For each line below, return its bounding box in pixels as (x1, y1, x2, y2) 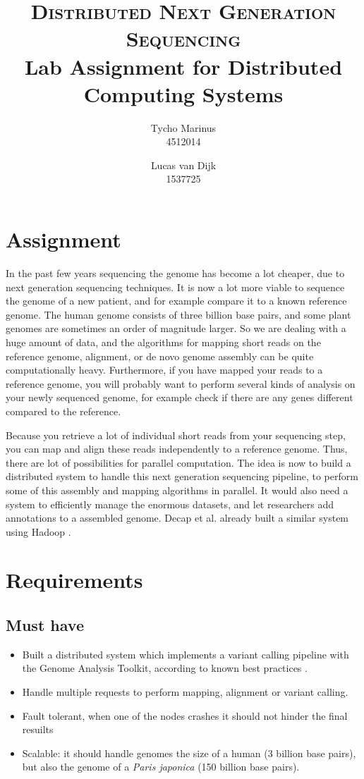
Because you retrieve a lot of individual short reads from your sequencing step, (6, 427, 346, 442)
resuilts (22, 722, 54, 737)
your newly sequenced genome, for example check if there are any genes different (6, 390, 353, 405)
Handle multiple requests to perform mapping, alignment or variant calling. (22, 685, 348, 699)
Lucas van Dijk (150, 157, 217, 172)
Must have (6, 614, 84, 636)
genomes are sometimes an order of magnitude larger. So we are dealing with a (6, 321, 346, 336)
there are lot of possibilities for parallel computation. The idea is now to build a (6, 455, 351, 470)
